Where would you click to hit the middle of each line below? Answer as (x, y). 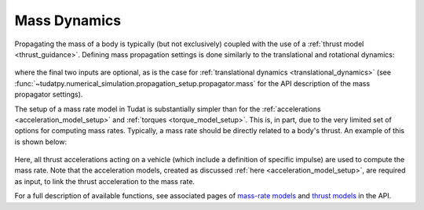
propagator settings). (49, 95)
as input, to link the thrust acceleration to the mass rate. (105, 181)
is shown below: (40, 142)
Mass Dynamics (68, 20)
